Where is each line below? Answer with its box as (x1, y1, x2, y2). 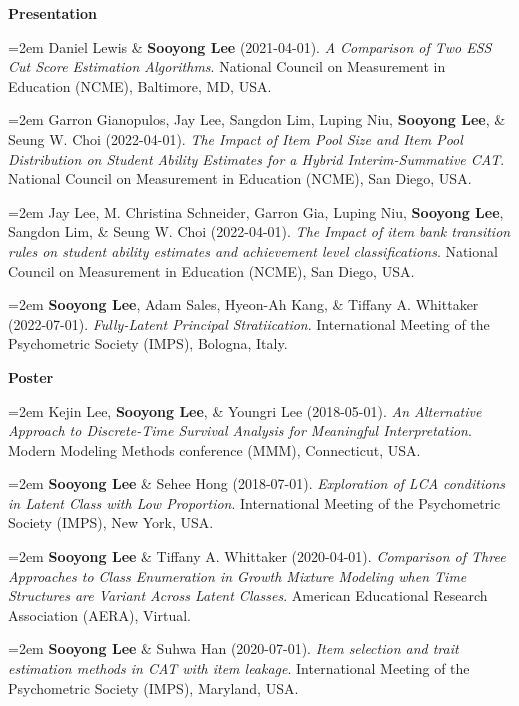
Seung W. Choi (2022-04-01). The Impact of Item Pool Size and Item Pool (8, 128, 463, 149)
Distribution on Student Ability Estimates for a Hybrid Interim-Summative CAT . (8, 148, 505, 169)
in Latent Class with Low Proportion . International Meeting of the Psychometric (8, 492, 501, 513)
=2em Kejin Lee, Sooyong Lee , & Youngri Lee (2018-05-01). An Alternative (8, 400, 482, 421)
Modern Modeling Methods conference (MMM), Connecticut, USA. (8, 439, 421, 460)
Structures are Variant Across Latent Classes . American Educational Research (8, 585, 488, 606)
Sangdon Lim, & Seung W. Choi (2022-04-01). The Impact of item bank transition (8, 221, 511, 242)
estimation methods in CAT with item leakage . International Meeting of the (8, 658, 470, 679)
